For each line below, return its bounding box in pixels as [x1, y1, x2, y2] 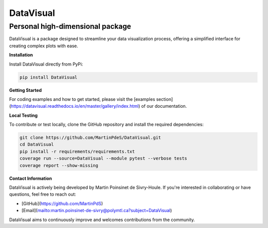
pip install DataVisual [19, 75, 78, 80]
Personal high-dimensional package [9, 22, 132, 31]
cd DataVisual [19, 142, 54, 148]
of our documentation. [141, 103, 187, 109]
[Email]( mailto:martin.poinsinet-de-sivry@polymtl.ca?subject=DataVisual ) [21, 208, 172, 214]
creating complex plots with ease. [9, 43, 78, 49]
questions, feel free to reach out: [9, 191, 76, 197]
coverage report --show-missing [19, 162, 99, 168]
